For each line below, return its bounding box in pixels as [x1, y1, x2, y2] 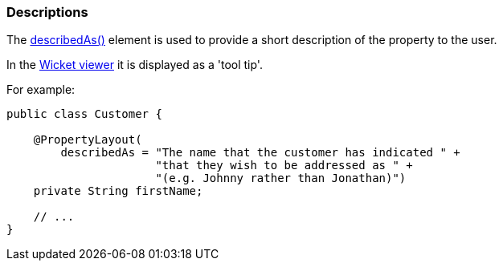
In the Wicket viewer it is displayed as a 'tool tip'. [6, 58, 263, 72]
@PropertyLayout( [33, 133, 142, 147]
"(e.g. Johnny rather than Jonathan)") [155, 172, 407, 185]
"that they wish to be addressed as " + [155, 159, 413, 172]
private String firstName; [33, 184, 203, 198]
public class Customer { [6, 107, 162, 121]
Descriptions [6, 4, 88, 20]
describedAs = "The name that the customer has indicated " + [60, 146, 460, 160]
